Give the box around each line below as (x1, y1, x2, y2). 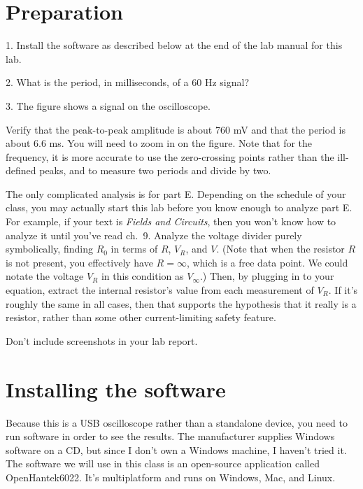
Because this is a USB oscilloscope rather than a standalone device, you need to (6, 415, 348, 430)
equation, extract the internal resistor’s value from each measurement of (6, 283, 314, 297)
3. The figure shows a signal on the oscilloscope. (6, 98, 211, 113)
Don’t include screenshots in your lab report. (6, 333, 198, 348)
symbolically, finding (6, 241, 93, 256)
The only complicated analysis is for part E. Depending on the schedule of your (6, 186, 346, 201)
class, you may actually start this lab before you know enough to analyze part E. (6, 200, 353, 215)
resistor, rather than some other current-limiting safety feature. (6, 310, 276, 325)
